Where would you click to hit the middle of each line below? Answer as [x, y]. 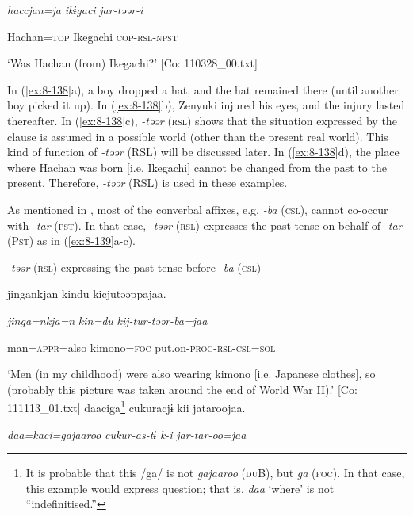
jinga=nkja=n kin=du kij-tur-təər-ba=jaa [107, 320]
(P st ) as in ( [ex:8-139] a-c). [72, 241]
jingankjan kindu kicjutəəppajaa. [87, 294]
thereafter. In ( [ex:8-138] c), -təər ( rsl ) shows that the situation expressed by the [202, 120]
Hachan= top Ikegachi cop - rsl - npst [93, 36]
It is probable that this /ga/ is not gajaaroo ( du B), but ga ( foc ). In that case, [215, 473]
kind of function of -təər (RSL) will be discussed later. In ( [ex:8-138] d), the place [203, 152]
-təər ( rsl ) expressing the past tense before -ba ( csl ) [134, 267]
